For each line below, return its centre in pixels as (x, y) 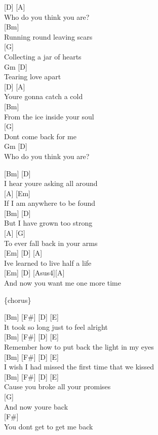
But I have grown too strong (48, 223)
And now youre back (36, 406)
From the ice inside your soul (49, 116)
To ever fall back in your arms (51, 243)
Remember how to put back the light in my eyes (79, 347)
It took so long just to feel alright (56, 327)
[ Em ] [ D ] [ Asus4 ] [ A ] (34, 273)
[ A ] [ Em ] (17, 193)
